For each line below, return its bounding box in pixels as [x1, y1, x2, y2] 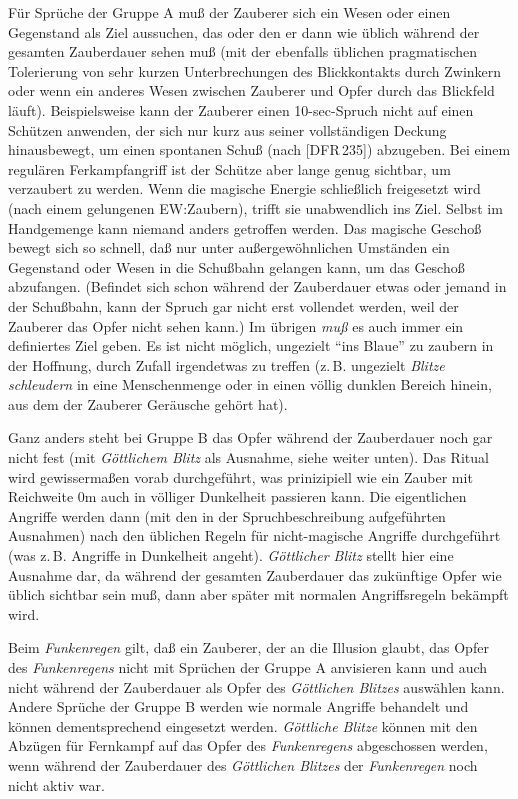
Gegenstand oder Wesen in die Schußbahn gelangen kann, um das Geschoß [8, 256, 465, 277]
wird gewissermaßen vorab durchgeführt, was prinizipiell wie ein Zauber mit [8, 466, 473, 487]
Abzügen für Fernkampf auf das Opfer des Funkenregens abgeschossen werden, [8, 735, 488, 756]
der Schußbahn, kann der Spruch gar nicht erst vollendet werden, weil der [8, 295, 459, 316]
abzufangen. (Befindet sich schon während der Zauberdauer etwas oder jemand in [8, 276, 507, 297]
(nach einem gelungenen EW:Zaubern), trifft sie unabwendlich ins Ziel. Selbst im [8, 197, 503, 218]
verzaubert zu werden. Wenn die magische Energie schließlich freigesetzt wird [8, 178, 481, 199]
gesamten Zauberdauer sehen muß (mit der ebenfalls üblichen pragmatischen [8, 41, 478, 62]
